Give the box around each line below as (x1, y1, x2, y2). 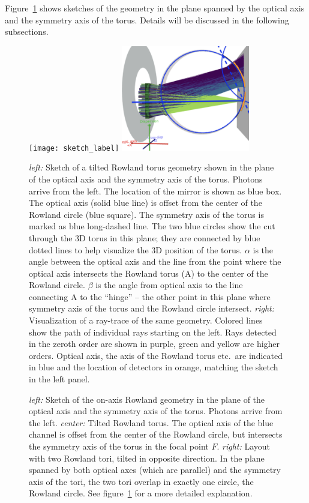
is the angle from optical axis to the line (95, 279, 243, 291)
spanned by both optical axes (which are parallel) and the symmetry (29, 463, 281, 476)
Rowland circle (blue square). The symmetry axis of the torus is (29, 208, 264, 220)
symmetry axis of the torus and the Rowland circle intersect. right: (29, 302, 275, 315)
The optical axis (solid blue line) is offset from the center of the (29, 196, 262, 209)
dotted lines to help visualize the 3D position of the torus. (29, 243, 242, 256)
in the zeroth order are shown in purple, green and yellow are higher (29, 337, 280, 350)
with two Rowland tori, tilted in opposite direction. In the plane (29, 451, 265, 464)
